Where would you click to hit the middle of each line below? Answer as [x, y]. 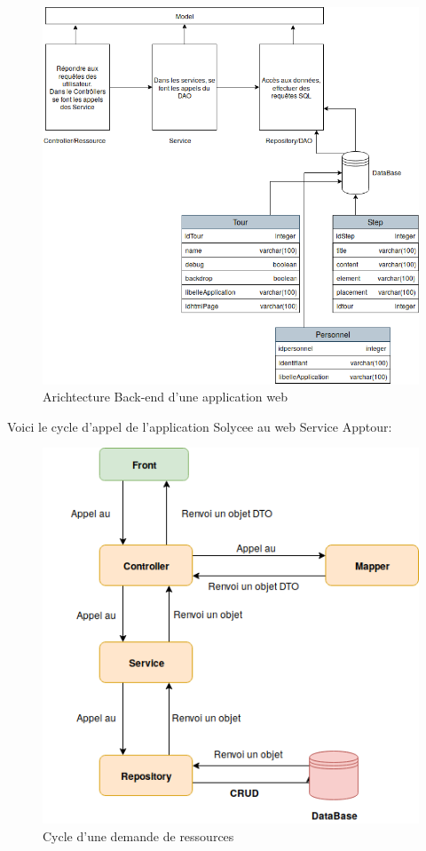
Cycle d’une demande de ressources [138, 836]
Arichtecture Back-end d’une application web [165, 397]
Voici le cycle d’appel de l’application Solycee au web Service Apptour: [200, 426]
